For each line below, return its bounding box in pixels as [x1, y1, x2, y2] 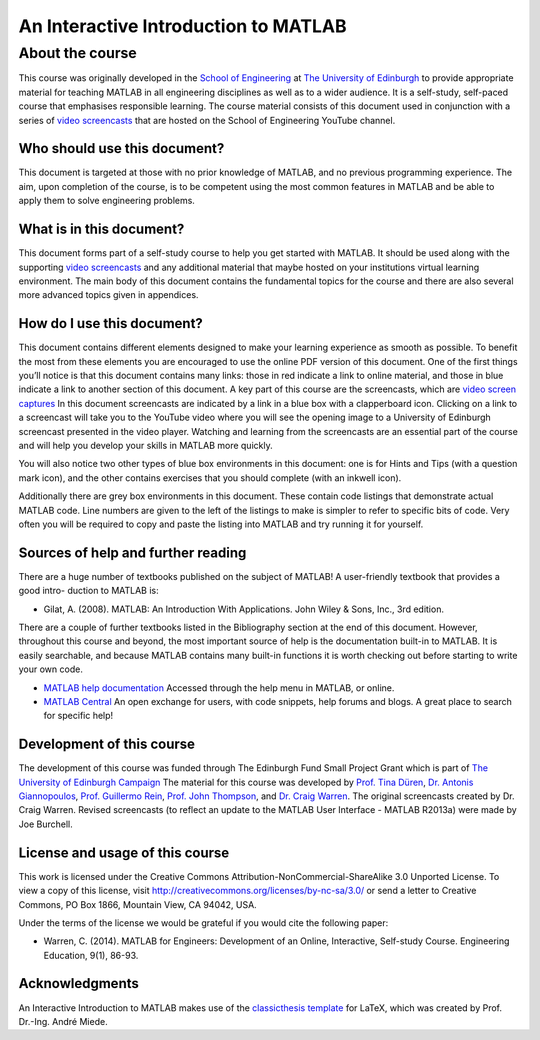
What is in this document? [18, 221, 185, 238]
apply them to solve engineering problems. [18, 195, 195, 207]
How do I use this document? [18, 315, 204, 332]
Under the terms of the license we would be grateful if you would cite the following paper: [18, 916, 389, 929]
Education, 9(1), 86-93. [43, 949, 139, 961]
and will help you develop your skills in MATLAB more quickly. [18, 439, 274, 451]
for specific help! [43, 710, 114, 722]
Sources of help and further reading [18, 544, 247, 561]
